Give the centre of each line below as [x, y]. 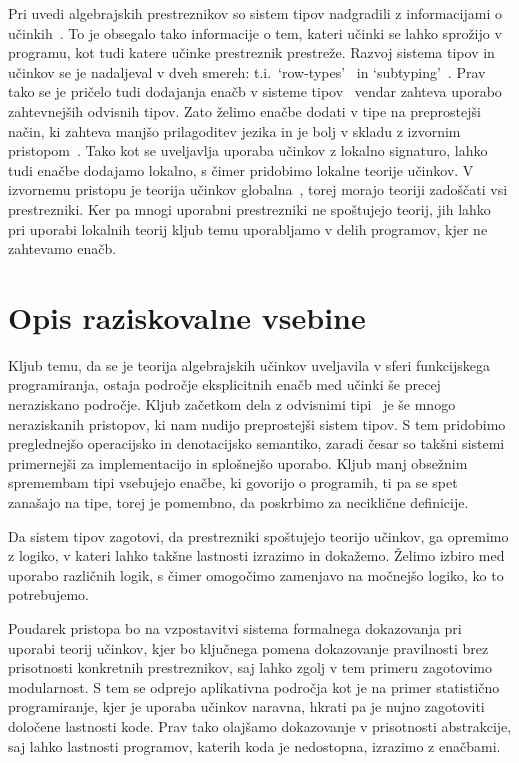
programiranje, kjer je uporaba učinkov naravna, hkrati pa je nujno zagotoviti [246, 706]
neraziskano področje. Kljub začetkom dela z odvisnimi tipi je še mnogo [232, 404]
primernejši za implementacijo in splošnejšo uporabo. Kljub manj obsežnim [238, 462]
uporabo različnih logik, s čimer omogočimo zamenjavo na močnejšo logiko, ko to [256, 574]
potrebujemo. [48, 594]
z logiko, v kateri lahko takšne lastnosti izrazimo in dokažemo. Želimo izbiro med [256, 555]
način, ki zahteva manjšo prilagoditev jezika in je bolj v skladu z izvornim [234, 130]
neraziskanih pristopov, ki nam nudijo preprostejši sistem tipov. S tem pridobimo [257, 423]
